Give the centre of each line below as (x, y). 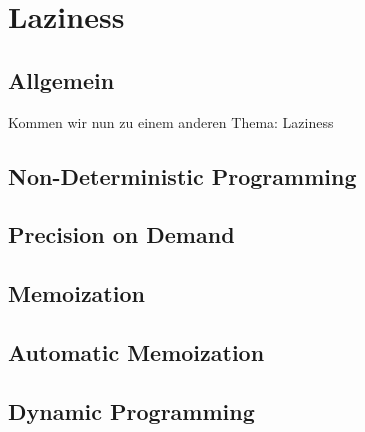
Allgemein (61, 79)
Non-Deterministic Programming (182, 175)
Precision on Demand (121, 234)
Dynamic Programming (131, 410)
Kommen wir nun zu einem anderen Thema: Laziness (171, 121)
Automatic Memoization (136, 351)
